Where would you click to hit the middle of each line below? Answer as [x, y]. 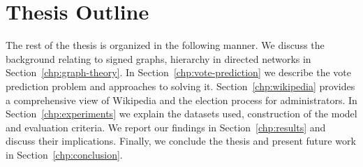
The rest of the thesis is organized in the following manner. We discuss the [165, 45]
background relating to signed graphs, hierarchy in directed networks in [158, 58]
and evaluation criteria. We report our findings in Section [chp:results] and [166, 127]
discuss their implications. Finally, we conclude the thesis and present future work [181, 141]
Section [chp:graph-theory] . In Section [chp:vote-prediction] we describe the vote [178, 72]
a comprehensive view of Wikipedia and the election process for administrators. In [181, 100]
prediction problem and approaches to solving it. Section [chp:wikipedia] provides [180, 86]
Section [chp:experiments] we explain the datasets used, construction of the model [181, 114]
